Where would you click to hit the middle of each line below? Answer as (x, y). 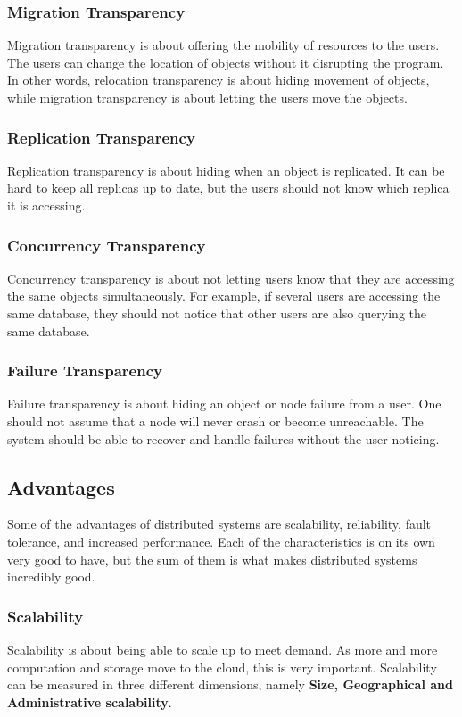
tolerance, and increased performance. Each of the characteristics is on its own (221, 541)
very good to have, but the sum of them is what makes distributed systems (212, 559)
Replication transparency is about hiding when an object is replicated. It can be (226, 170)
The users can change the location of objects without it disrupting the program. (226, 62)
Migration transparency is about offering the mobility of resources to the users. (223, 45)
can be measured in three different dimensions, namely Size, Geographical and (230, 684)
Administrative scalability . (90, 701)
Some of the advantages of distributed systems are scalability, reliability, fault (219, 524)
